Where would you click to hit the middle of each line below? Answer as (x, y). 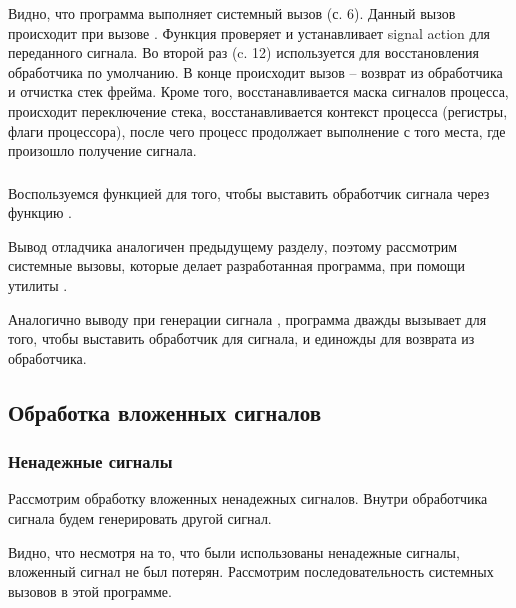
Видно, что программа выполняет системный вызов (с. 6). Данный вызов (232, 13)
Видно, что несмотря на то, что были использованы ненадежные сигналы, (234, 551)
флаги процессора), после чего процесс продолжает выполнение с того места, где (257, 130)
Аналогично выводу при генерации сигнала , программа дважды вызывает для (247, 318)
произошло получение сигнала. (102, 150)
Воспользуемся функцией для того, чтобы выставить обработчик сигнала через (249, 192)
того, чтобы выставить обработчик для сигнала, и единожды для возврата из (241, 338)
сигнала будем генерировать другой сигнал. (140, 518)
